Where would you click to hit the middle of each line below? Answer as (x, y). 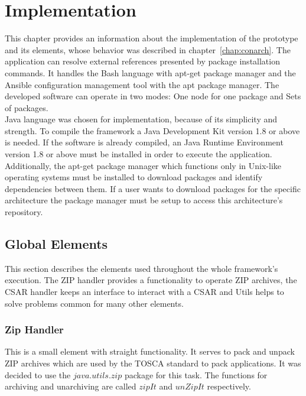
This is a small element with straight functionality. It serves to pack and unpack (150, 351)
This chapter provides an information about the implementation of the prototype (152, 38)
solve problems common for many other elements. (94, 303)
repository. (24, 212)
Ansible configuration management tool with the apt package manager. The (142, 84)
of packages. (27, 107)
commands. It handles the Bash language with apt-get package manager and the (150, 72)
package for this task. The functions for (196, 374)
